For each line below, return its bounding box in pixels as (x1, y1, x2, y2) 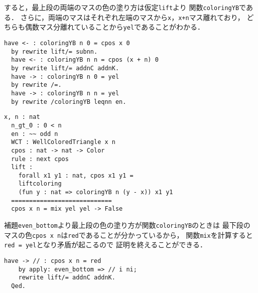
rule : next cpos (11, 155, 69, 163)
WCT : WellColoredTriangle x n (11, 138, 115, 146)
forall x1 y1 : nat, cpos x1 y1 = (18, 172, 134, 179)
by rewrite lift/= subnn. (11, 48, 98, 55)
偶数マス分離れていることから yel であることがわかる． (25, 22, 204, 32)
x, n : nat (4, 113, 40, 121)
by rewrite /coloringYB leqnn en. (11, 98, 126, 105)
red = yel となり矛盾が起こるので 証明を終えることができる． (4, 239, 207, 250)
